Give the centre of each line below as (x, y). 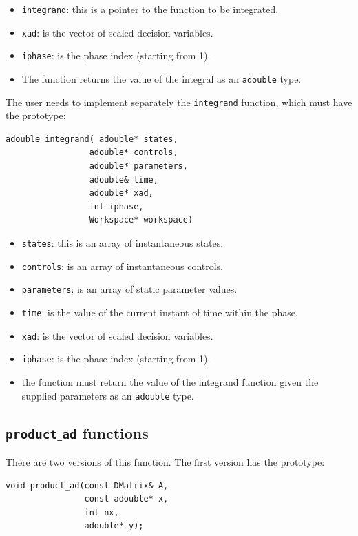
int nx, (102, 512)
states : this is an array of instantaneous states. (123, 243)
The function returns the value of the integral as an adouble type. (161, 78)
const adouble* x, (126, 499)
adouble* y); (114, 526)
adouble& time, (124, 179)
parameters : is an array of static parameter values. (129, 289)
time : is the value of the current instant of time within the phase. (160, 312)
